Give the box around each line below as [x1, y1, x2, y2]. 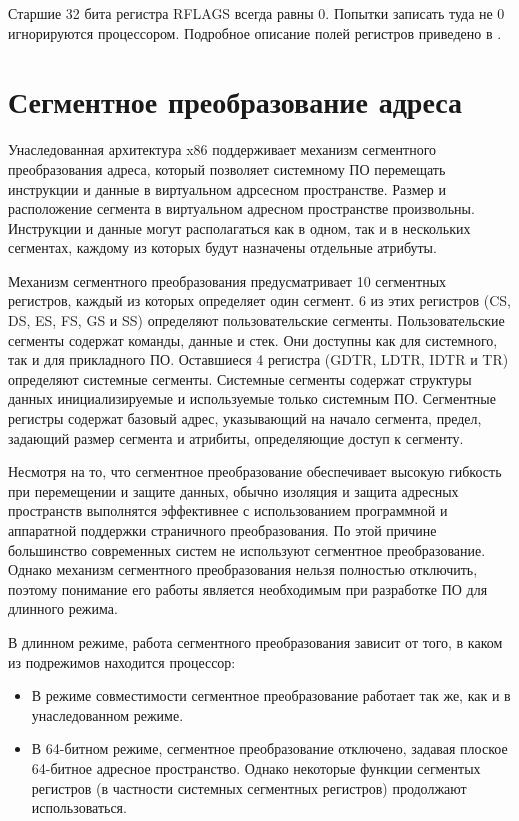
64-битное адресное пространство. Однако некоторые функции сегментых [31, 757, 481, 778]
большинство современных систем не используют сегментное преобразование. [8, 539, 486, 560]
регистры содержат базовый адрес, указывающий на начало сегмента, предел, [8, 408, 482, 429]
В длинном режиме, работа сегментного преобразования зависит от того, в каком [8, 631, 503, 652]
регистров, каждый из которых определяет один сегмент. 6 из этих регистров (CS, [8, 290, 511, 311]
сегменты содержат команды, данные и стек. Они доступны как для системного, [8, 329, 498, 350]
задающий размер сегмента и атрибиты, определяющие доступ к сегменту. [8, 427, 464, 448]
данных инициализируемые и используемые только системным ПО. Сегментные [8, 388, 496, 409]
